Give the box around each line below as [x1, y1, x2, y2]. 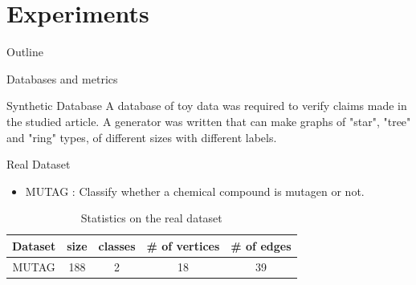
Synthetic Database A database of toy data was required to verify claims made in [6, 97, 407, 114]
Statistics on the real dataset [80, 210, 222, 226]
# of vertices [146, 237, 220, 254]
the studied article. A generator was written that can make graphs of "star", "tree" [6, 112, 411, 129]
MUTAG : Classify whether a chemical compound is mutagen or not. [25, 182, 365, 199]
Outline [6, 43, 43, 60]
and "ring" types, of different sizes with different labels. [6, 128, 277, 145]
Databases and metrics [6, 70, 118, 87]
